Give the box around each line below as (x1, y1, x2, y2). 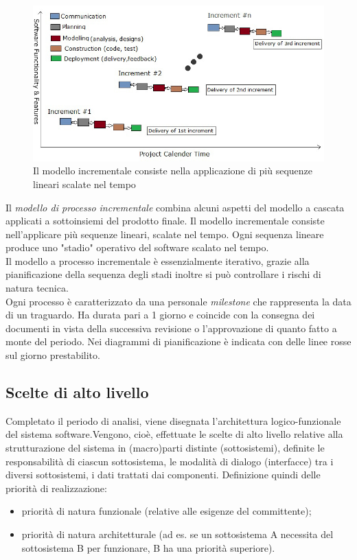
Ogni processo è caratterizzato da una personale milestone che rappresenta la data (5, 294, 352, 308)
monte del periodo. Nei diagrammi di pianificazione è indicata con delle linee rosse (5, 334, 352, 349)
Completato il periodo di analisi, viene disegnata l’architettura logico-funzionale (5, 413, 341, 428)
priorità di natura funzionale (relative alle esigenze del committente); (21, 504, 312, 518)
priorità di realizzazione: (5, 480, 107, 495)
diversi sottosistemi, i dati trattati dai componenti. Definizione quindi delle (5, 467, 321, 482)
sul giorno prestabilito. (5, 348, 100, 362)
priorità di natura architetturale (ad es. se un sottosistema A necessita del (21, 527, 334, 541)
